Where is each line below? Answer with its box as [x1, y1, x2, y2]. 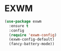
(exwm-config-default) [9, 37, 55, 42]
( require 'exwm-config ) [9, 33, 57, 37]
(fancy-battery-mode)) [9, 42, 55, 47]
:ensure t [9, 23, 29, 28]
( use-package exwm [4, 19, 42, 24]
